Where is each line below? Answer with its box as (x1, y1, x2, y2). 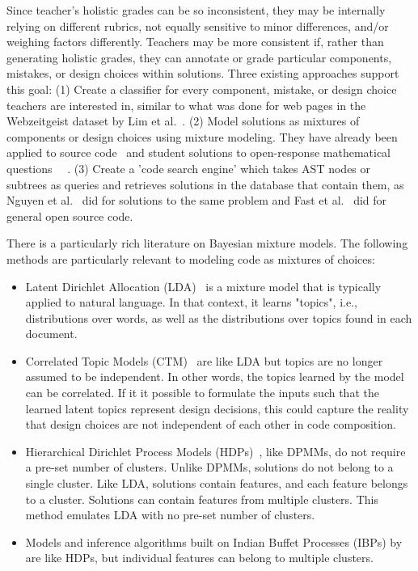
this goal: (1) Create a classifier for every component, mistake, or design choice (6, 80, 397, 97)
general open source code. (6, 207, 133, 224)
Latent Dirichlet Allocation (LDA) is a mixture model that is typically (25, 277, 382, 294)
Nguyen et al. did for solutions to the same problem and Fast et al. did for (6, 192, 387, 209)
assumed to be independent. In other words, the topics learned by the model (25, 368, 404, 385)
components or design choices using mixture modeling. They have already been (6, 128, 398, 145)
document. (25, 325, 78, 342)
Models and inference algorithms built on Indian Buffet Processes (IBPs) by (25, 533, 403, 550)
